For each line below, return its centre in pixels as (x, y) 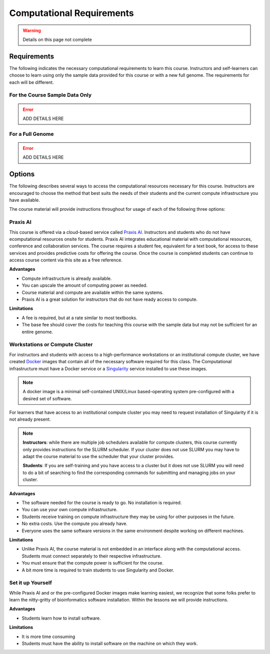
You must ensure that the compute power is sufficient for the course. (93, 563)
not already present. (30, 419)
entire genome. (37, 332)
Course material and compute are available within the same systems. (92, 292)
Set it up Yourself (30, 583)
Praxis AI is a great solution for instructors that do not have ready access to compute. (109, 299)
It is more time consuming (48, 637)
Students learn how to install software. (61, 618)
